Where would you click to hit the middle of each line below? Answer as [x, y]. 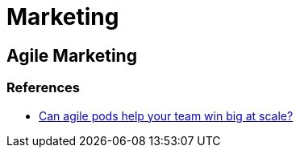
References [43, 88]
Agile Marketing [72, 55]
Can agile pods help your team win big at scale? [166, 115]
